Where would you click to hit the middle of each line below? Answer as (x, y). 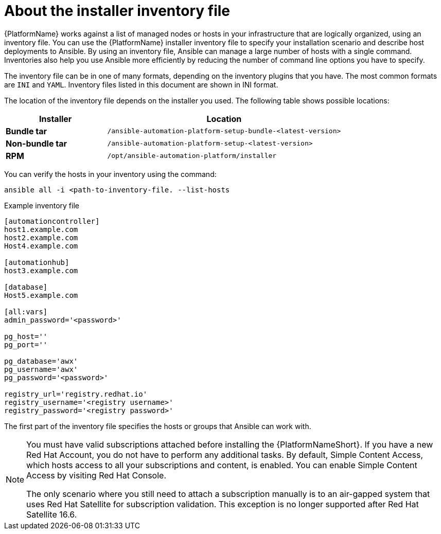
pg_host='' (26, 336)
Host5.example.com (41, 295)
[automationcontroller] (52, 221)
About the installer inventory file (117, 11)
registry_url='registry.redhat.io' (76, 394)
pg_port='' (26, 344)
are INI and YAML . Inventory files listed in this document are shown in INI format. (141, 84)
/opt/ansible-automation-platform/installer (192, 156)
